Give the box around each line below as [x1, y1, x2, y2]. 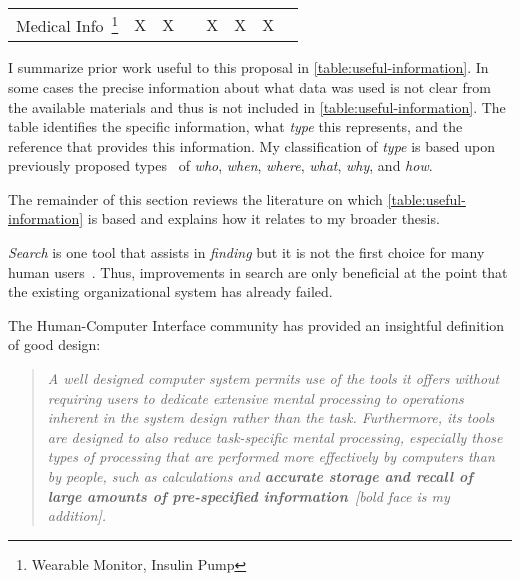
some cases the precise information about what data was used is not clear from [8, 76, 491, 97]
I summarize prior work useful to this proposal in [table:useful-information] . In [8, 57, 489, 78]
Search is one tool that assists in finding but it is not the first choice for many [8, 242, 485, 263]
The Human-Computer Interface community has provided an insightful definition [8, 314, 505, 335]
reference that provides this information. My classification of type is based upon [8, 135, 496, 156]
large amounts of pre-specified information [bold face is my [47, 485, 450, 506]
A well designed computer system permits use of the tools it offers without [47, 368, 500, 389]
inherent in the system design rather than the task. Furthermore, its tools [47, 407, 495, 428]
